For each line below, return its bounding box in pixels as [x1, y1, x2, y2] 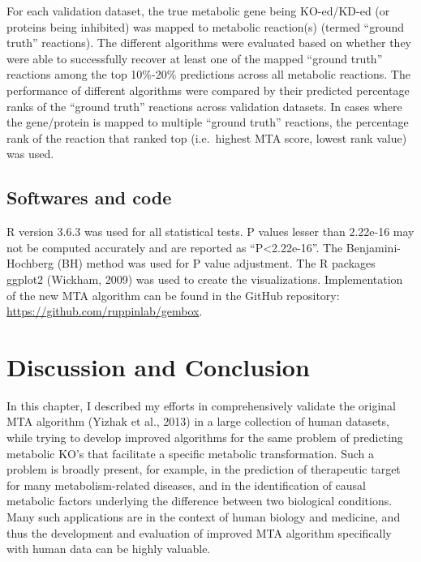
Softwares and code [6, 185, 172, 210]
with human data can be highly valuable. [6, 540, 211, 557]
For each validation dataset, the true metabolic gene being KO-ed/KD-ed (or [6, 2, 390, 19]
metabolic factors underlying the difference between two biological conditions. [6, 492, 393, 509]
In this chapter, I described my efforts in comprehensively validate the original [6, 397, 396, 414]
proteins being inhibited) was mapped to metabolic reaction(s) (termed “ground [6, 18, 405, 35]
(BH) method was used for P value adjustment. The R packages [57, 255, 376, 272]
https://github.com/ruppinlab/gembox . [6, 302, 203, 320]
